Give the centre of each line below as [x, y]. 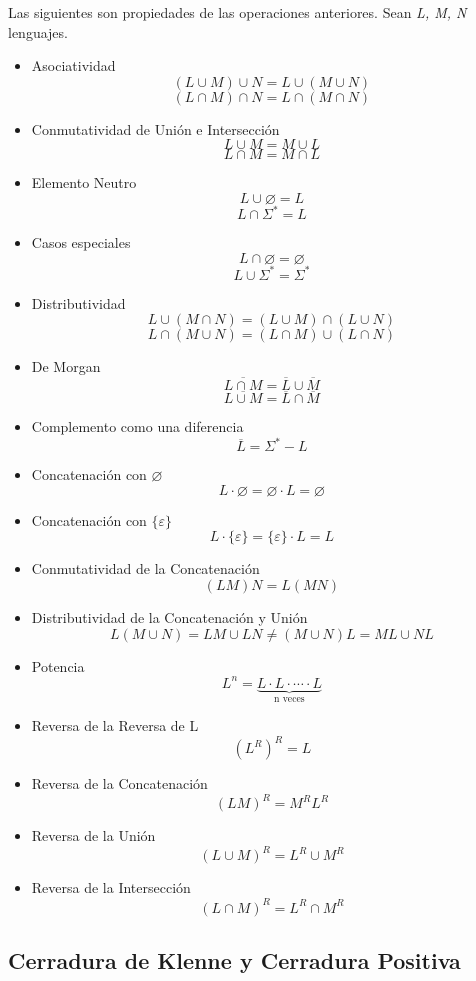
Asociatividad [73, 65]
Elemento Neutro [84, 182]
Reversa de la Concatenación [119, 783]
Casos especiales [81, 242]
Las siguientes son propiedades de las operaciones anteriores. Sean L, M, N [237, 12]
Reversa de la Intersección [111, 887]
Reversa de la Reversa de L [115, 725]
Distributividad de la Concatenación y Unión [169, 617]
